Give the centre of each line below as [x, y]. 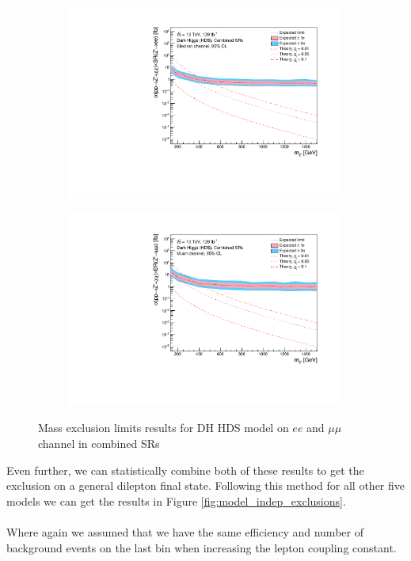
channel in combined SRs [99, 443]
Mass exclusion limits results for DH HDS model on [164, 428]
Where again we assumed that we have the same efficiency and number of [185, 531]
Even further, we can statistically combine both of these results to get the [185, 470]
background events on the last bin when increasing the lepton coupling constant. [202, 547]
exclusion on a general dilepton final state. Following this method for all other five [206, 485]
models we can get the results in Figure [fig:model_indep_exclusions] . [176, 500]
